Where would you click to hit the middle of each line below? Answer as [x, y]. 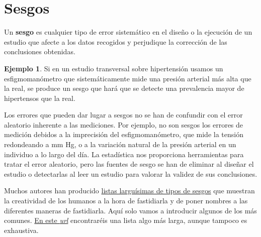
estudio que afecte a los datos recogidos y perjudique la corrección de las [116, 41]
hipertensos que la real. [40, 98]
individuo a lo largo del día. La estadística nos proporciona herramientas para [124, 154]
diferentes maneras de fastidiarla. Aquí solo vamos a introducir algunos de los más [130, 210]
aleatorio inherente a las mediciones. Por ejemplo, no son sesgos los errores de [124, 124]
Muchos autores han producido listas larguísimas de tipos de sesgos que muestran [129, 191]
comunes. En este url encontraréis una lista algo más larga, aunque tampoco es [126, 220]
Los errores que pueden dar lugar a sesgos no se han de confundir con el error [123, 115]
